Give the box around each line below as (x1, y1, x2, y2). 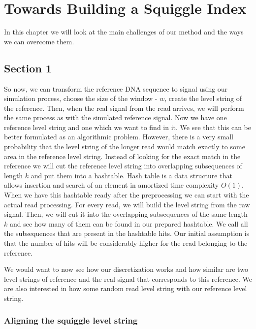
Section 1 (4, 60, 52, 75)
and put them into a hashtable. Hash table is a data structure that (31, 170, 232, 180)
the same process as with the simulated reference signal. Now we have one (4, 112, 227, 123)
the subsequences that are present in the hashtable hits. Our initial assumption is (4, 228, 250, 238)
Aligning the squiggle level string (4, 314, 138, 326)
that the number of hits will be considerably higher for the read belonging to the (4, 238, 248, 248)
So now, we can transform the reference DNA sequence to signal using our (4, 83, 228, 94)
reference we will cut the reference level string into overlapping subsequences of (4, 161, 242, 171)
